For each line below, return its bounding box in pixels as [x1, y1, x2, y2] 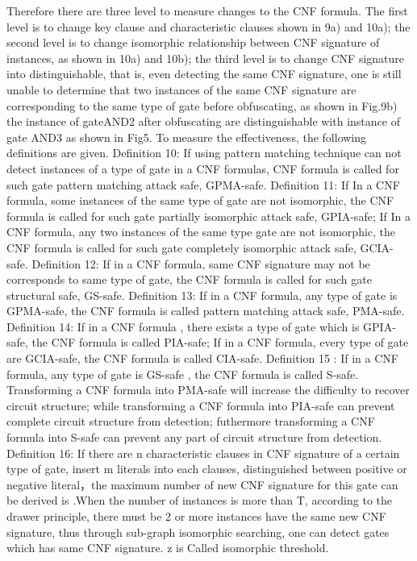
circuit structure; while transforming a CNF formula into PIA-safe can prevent [6, 397, 395, 413]
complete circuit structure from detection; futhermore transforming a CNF [6, 413, 375, 430]
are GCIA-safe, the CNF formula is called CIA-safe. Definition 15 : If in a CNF [6, 350, 398, 367]
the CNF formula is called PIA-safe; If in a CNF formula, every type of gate [31, 334, 409, 351]
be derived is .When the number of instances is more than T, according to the [6, 492, 393, 509]
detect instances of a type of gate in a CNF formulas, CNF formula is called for [6, 160, 399, 177]
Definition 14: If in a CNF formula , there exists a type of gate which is [6, 318, 360, 335]
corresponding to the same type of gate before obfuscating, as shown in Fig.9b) [6, 97, 398, 114]
